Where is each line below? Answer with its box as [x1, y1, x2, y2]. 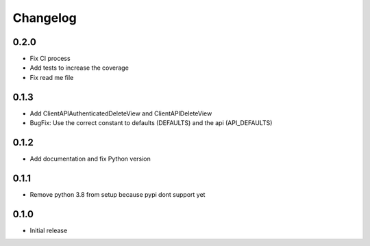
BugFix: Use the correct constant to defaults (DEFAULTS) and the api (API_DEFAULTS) [29, 119, 273, 127]
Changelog [12, 10, 77, 25]
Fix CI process [29, 55, 71, 63]
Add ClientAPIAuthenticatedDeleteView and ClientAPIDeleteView [29, 109, 212, 118]
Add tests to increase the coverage [29, 64, 129, 72]
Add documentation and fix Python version [29, 154, 151, 163]
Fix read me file [29, 73, 74, 81]
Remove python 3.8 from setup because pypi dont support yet [29, 190, 206, 198]
